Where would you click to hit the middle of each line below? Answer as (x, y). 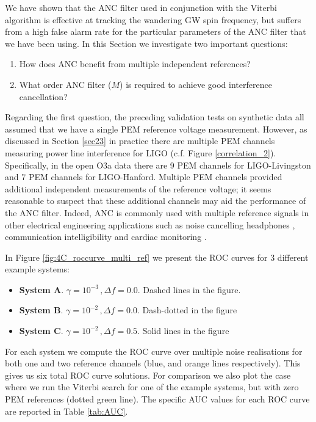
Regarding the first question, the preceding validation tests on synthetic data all (155, 117)
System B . (41, 310)
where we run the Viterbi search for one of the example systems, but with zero (152, 387)
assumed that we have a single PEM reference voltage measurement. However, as (156, 129)
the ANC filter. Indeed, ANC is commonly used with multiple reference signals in (157, 212)
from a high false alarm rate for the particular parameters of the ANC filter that (156, 31)
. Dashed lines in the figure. (189, 289)
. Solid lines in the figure (183, 331)
